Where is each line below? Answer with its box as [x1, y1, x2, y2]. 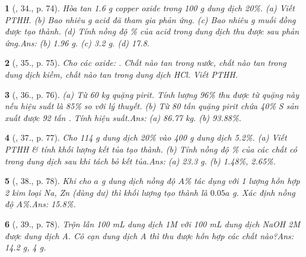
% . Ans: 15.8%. [22, 198, 76, 210]
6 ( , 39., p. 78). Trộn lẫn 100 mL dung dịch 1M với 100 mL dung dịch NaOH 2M [5, 217, 300, 230]
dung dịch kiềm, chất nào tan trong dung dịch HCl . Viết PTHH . [5, 68, 238, 80]
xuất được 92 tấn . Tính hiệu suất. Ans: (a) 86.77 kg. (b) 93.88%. [5, 111, 241, 123]
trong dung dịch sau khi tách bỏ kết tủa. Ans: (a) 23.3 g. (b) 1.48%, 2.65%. [5, 154, 276, 167]
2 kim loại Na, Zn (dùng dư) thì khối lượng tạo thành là [5, 186, 208, 198]
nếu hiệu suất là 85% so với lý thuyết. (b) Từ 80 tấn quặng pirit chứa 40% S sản [5, 100, 299, 112]
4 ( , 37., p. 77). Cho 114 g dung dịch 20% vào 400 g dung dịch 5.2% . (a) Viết [5, 131, 287, 144]
